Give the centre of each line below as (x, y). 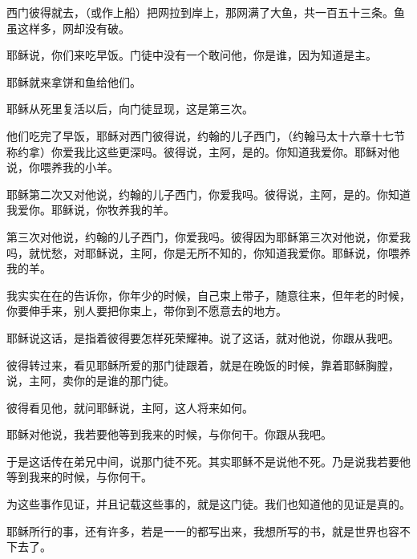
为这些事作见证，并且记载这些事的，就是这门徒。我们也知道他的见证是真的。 (208, 504)
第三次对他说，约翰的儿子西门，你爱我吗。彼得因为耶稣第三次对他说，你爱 (203, 236)
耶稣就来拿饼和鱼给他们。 (74, 81)
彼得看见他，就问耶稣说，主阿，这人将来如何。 (130, 407)
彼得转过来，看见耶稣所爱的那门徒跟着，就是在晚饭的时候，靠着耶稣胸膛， (203, 365)
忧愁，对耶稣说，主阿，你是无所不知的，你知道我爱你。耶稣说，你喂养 (225, 252)
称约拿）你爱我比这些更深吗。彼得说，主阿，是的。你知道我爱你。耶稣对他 (203, 151)
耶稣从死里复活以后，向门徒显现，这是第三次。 (130, 109)
